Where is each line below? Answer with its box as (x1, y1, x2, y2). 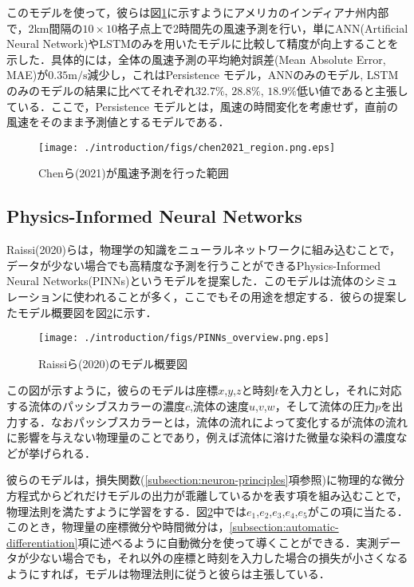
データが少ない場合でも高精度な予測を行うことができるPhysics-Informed (6, 256, 381, 273)
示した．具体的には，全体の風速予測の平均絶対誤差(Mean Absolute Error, (6, 50, 386, 67)
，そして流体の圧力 (274, 398, 376, 414)
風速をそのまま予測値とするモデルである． (6, 113, 230, 130)
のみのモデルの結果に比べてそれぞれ (6, 81, 196, 98)
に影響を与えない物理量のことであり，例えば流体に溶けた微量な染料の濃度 (6, 429, 396, 446)
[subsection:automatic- (229, 518, 339, 535)
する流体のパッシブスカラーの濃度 (6, 398, 185, 414)
